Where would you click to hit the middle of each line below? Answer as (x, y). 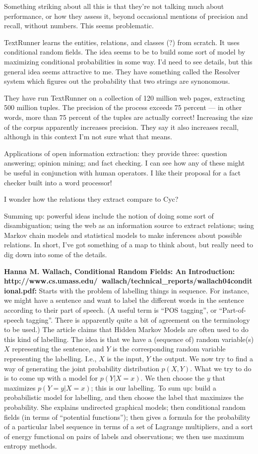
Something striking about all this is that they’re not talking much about (114, 6)
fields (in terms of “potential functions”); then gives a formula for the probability (127, 417)
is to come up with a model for (51, 378)
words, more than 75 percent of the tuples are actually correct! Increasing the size (129, 117)
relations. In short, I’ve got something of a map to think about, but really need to (129, 245)
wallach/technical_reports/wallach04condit (177, 281)
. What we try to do (221, 368)
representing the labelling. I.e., (50, 358)
